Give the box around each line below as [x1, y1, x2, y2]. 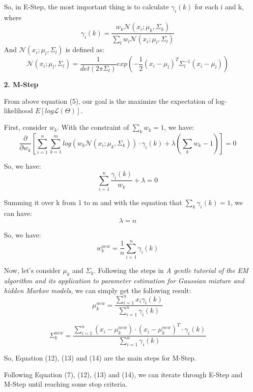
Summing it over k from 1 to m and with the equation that [4, 197, 182, 207]
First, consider [4, 122, 47, 132]
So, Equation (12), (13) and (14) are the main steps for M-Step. [4, 353, 197, 363]
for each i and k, [195, 1, 244, 11]
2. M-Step [4, 79, 39, 90]
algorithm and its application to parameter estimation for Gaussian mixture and [4, 275, 245, 285]
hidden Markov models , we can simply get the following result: [4, 285, 191, 295]
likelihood [4, 105, 33, 116]
